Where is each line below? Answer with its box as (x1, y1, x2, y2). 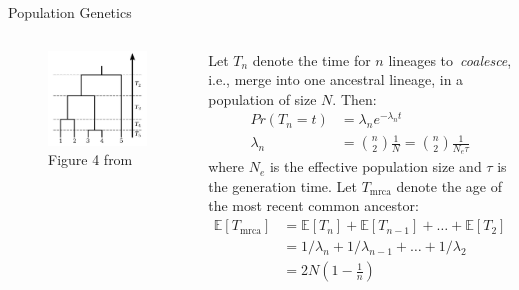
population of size (208, 88, 317, 109)
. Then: (332, 88, 377, 109)
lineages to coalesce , (388, 49, 512, 70)
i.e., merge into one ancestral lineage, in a (208, 69, 464, 90)
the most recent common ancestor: (208, 195, 419, 216)
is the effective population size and (269, 156, 482, 177)
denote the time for (252, 49, 371, 70)
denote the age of (396, 175, 502, 196)
